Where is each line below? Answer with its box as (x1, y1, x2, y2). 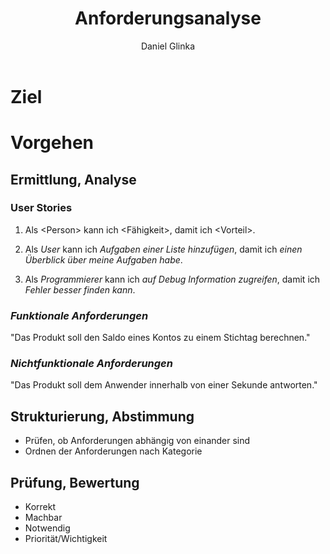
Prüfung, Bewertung (10, 474, 140, 491)
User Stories (10, 201, 73, 215)
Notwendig (24, 522, 71, 534)
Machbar (24, 512, 63, 524)
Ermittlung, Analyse (10, 171, 137, 188)
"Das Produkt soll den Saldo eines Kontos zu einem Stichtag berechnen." (10, 332, 311, 344)
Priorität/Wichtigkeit (24, 533, 108, 545)
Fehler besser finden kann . (24, 283, 136, 296)
